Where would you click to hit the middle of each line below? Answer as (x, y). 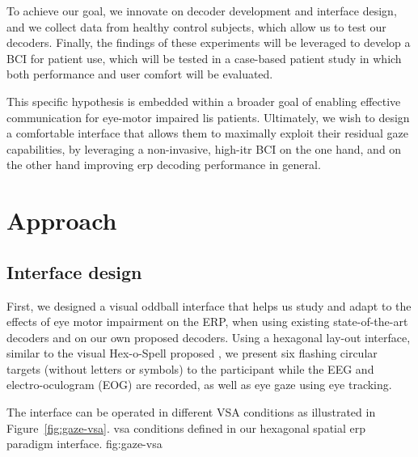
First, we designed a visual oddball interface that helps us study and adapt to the (209, 305)
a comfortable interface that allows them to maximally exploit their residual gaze (207, 133)
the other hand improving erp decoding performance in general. (164, 165)
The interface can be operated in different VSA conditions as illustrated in (191, 412)
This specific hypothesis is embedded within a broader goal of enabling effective (204, 101)
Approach (62, 220)
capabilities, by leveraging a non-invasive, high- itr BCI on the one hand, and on (204, 148)
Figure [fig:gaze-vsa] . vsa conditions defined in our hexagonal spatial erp (186, 427)
